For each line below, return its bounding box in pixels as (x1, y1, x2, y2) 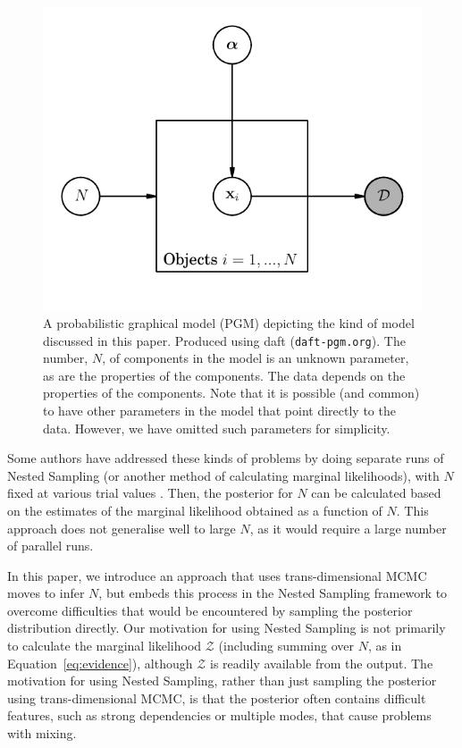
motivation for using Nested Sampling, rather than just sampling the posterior (7, 671, 437, 690)
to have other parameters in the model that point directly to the (43, 400, 396, 419)
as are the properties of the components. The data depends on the (43, 366, 406, 384)
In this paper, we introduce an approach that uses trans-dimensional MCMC (7, 566, 427, 584)
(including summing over (218, 636, 354, 655)
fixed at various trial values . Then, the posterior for (7, 483, 293, 502)
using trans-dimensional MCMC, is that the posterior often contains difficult (7, 688, 426, 707)
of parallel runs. (7, 536, 94, 555)
